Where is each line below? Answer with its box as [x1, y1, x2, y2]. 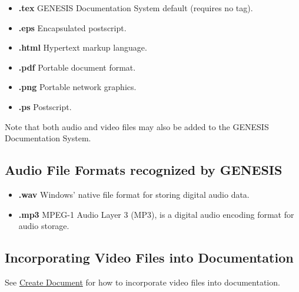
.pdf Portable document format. [18, 61, 136, 73]
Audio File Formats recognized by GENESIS [5, 161, 283, 179]
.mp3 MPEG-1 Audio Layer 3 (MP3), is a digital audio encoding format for [18, 208, 294, 220]
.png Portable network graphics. [18, 81, 137, 93]
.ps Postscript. [18, 100, 72, 112]
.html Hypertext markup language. [18, 41, 147, 54]
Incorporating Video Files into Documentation [5, 248, 294, 267]
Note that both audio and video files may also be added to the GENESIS [5, 120, 269, 132]
